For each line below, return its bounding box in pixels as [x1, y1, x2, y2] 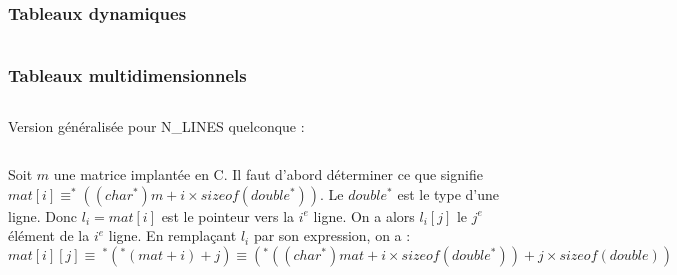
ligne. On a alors [313, 205, 415, 226]
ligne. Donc [8, 205, 78, 226]
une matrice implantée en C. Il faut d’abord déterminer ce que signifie [53, 164, 483, 185]
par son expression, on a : [253, 225, 411, 246]
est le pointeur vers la [161, 205, 295, 226]
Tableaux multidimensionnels [8, 63, 247, 88]
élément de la [8, 225, 90, 246]
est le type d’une [397, 183, 499, 204]
